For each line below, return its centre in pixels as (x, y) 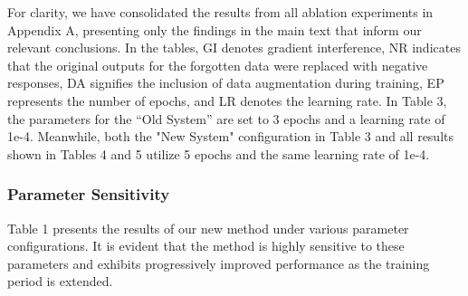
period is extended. (60, 281)
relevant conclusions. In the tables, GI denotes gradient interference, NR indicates (234, 48)
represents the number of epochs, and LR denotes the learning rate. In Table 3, (227, 100)
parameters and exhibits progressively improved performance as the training (219, 263)
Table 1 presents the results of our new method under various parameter (208, 228)
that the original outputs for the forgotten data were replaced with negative (218, 65)
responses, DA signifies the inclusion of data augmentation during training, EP (226, 83)
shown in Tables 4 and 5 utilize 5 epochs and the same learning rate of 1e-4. (219, 153)
